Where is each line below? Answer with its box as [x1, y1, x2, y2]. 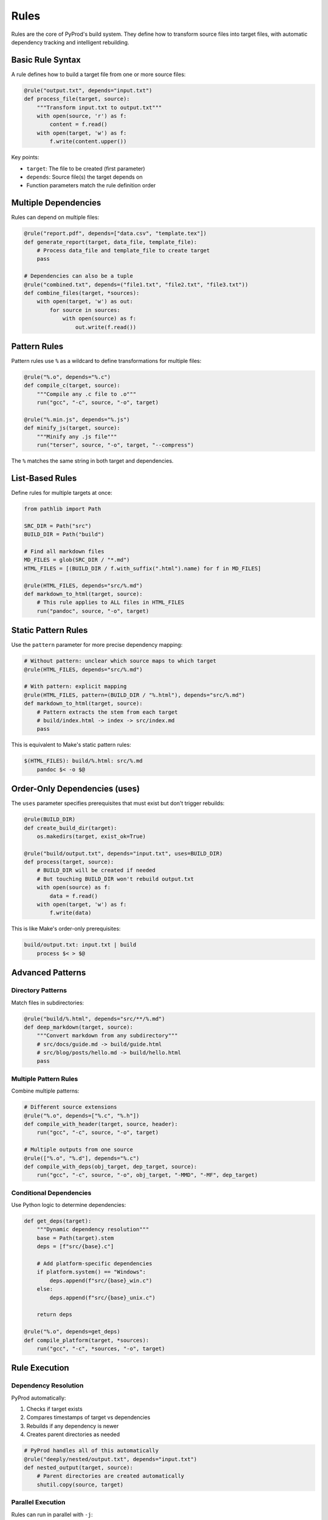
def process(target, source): [24, 858, 114, 866]
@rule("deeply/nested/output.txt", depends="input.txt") [24, 1456, 197, 1462]
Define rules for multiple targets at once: [11, 489, 112, 497]
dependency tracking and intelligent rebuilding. [11, 38, 130, 46]
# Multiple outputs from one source [24, 1146, 134, 1153]
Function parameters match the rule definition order [26, 182, 156, 189]
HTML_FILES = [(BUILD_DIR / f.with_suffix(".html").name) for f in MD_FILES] [24, 565, 261, 572]
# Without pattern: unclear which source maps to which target [24, 657, 217, 665]
